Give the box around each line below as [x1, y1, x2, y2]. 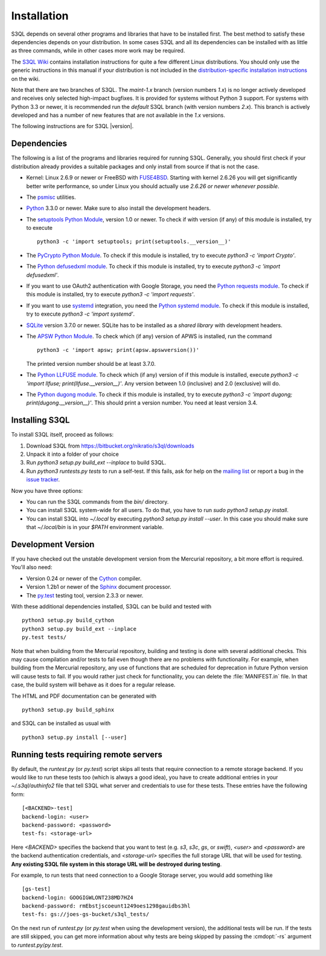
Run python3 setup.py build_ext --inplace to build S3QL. [26, 459, 167, 466]
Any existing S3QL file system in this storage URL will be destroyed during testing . [11, 860, 222, 868]
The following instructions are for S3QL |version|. [11, 123, 134, 130]
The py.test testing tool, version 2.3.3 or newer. [26, 591, 144, 599]
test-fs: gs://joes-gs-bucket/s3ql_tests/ [22, 911, 150, 918]
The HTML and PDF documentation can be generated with [11, 692, 157, 700]
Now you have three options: [11, 487, 83, 494]
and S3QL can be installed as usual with [11, 720, 111, 727]
